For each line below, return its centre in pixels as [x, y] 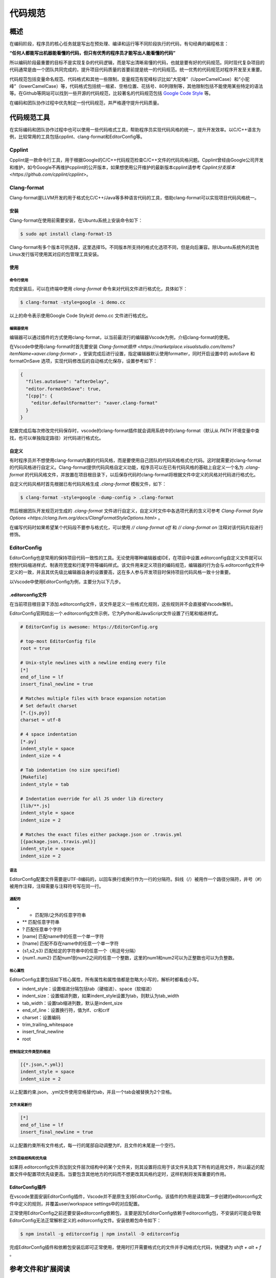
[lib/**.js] [35, 806]
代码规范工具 [30, 117]
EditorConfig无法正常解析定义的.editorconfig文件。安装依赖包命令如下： [85, 1220]
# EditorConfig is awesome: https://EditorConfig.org [89, 627]
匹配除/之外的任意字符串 [61, 915]
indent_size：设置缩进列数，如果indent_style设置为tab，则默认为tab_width [101, 996]
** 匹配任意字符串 [41, 922]
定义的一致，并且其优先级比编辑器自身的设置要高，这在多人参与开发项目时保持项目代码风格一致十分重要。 [121, 572]
